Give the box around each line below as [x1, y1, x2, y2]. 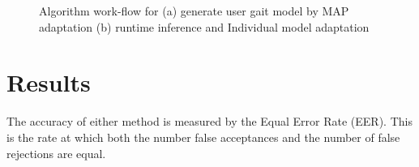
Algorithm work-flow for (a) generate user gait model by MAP [39, 2, 349, 19]
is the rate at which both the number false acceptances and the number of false [6, 128, 400, 145]
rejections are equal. [6, 144, 106, 161]
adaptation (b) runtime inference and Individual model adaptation [39, 18, 370, 35]
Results [6, 66, 91, 99]
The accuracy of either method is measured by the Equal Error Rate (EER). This [6, 113, 413, 130]
